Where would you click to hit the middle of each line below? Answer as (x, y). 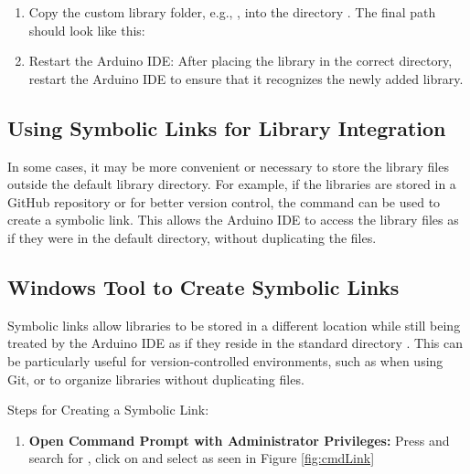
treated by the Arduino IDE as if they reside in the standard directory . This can (235, 343)
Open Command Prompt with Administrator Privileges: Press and (239, 440)
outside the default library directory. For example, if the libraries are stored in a (232, 184)
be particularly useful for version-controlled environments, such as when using (225, 360)
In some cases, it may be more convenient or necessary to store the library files (228, 166)
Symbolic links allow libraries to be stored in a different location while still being (234, 325)
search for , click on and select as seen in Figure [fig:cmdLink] (202, 458)
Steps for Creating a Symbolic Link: (108, 410)
